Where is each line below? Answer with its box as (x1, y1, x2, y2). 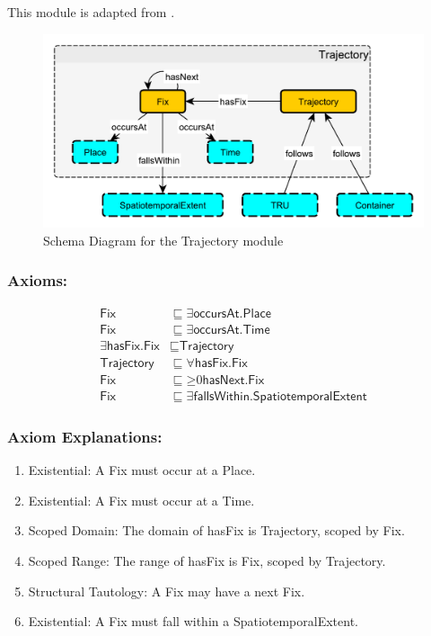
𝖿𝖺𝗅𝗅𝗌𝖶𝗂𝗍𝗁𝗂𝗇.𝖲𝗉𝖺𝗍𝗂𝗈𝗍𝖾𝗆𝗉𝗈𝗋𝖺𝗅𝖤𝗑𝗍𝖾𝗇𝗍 (193, 390, 367, 403)
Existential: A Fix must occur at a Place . (28, 461, 256, 479)
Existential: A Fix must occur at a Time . (28, 490, 255, 509)
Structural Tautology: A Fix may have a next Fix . (28, 581, 305, 600)
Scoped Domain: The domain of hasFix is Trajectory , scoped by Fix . (28, 521, 405, 540)
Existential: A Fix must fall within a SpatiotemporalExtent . (28, 612, 359, 631)
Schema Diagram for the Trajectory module (43, 230, 284, 249)
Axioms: (7, 269, 68, 291)
